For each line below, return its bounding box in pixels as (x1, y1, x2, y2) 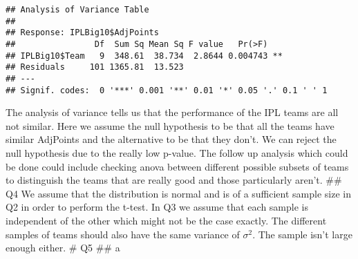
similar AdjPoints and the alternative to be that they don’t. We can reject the (6, 132, 337, 146)
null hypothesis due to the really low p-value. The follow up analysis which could (6, 146, 348, 160)
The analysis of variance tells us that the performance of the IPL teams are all (6, 105, 339, 119)
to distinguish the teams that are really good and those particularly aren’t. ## (6, 173, 342, 187)
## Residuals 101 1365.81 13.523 (6, 62, 184, 73)
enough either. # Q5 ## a (6, 240, 120, 255)
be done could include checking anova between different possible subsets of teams (6, 159, 349, 173)
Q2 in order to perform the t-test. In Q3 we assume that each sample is (6, 200, 308, 214)
